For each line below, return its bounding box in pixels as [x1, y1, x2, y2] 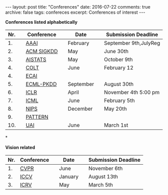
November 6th [88, 165, 123, 172]
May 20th [104, 105, 127, 112]
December [68, 105, 93, 112]
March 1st [104, 122, 129, 128]
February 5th [104, 97, 135, 104]
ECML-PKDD [26, 81, 57, 87]
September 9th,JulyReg [104, 39, 160, 46]
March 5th [88, 181, 114, 188]
